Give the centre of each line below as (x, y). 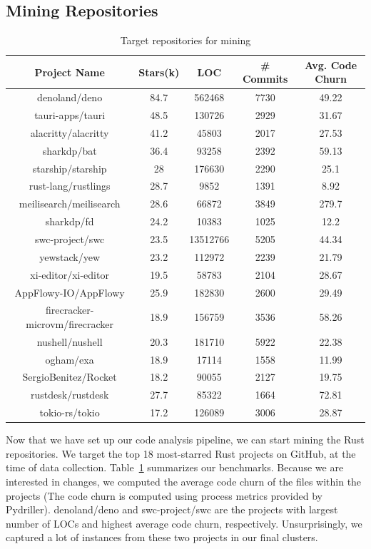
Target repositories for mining (185, 40)
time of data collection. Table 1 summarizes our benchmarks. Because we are (175, 467)
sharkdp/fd (70, 221)
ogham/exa (70, 359)
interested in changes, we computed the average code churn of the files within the (184, 482)
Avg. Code (331, 65)
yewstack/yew (70, 256)
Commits (265, 79)
